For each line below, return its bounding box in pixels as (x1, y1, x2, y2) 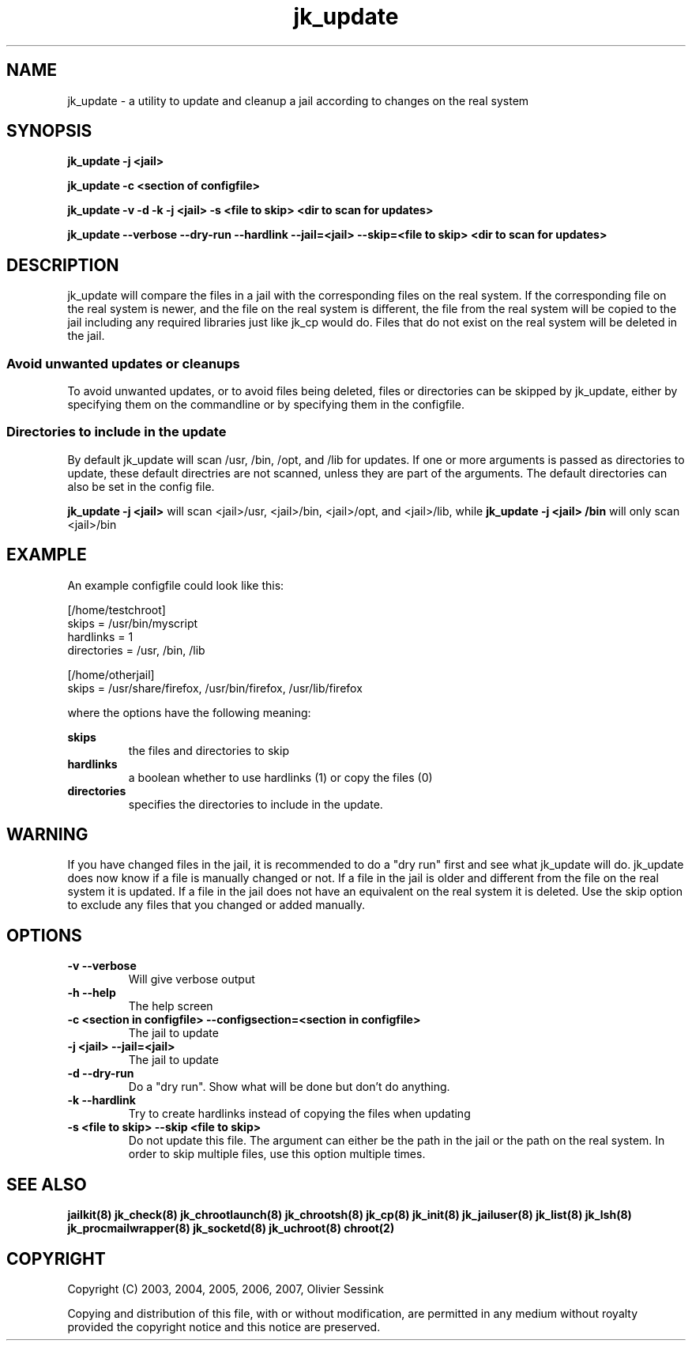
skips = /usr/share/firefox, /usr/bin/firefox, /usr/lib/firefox (67, 681, 363, 695)
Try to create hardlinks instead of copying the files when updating (128, 1107, 471, 1121)
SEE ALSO (6, 1174, 87, 1194)
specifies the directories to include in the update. (128, 797, 383, 811)
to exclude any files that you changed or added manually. (67, 898, 365, 912)
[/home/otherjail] (67, 667, 155, 681)
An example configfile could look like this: (67, 578, 284, 592)
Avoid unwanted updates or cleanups (6, 355, 240, 372)
